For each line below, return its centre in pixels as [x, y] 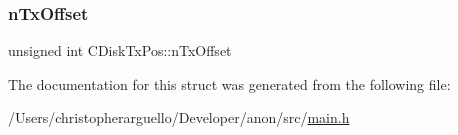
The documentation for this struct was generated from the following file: [229, 83]
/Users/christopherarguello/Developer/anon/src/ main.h [179, 117]
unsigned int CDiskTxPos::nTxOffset [120, 50]
